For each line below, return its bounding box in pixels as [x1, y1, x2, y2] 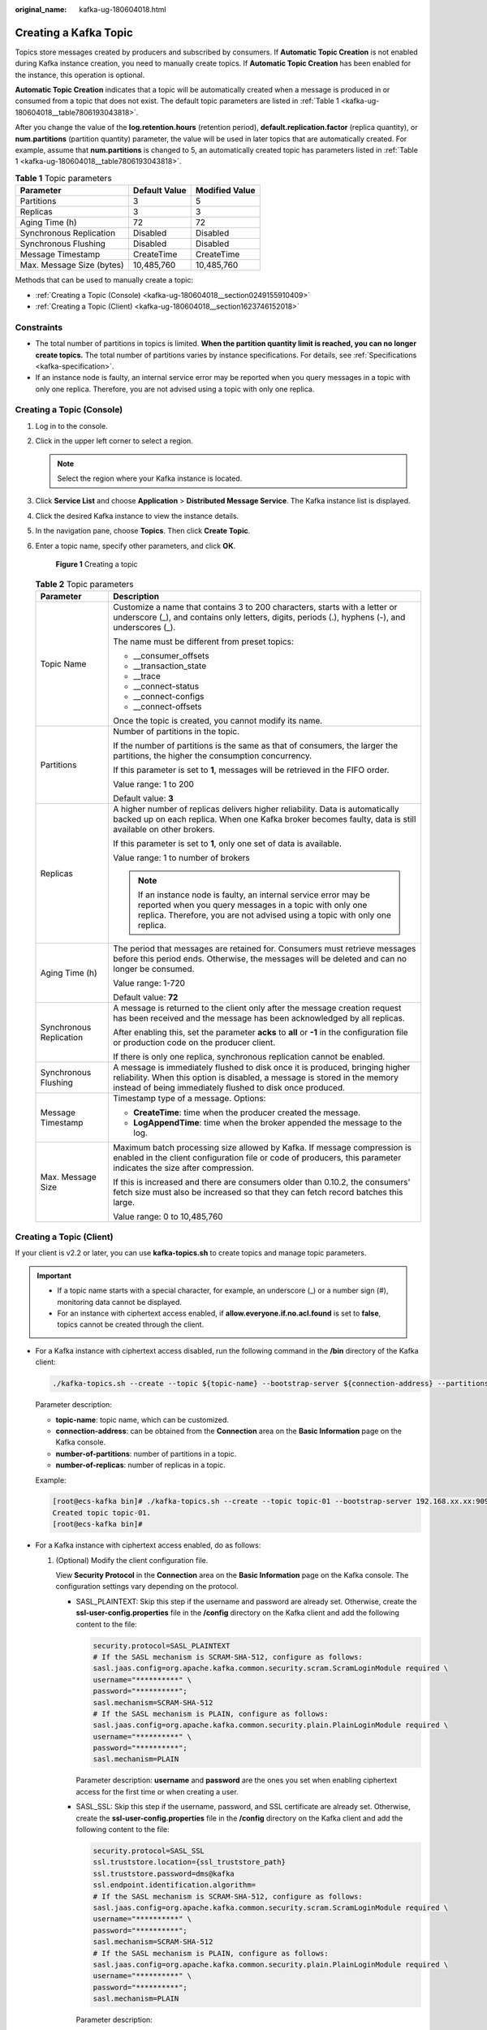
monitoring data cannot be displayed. [57, 1297, 183, 1307]
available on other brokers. [113, 823, 215, 835]
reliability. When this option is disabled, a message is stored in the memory [113, 1072, 399, 1083]
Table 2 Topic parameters [35, 578, 134, 590]
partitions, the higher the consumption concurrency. [113, 749, 312, 761]
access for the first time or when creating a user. [75, 1786, 239, 1796]
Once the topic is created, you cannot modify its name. [113, 715, 323, 726]
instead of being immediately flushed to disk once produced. [113, 1082, 345, 1093]
